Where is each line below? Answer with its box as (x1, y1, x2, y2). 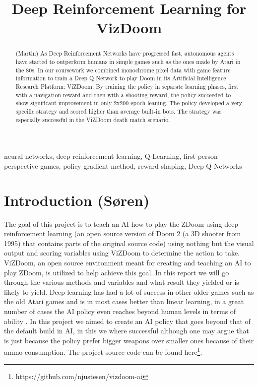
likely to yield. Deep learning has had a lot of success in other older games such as (4, 286, 254, 297)
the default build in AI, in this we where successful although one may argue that (4, 325, 249, 336)
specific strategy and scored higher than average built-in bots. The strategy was (15, 107, 222, 115)
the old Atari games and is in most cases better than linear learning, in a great (4, 296, 244, 307)
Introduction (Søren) (4, 190, 150, 210)
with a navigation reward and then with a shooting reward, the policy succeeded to (15, 90, 231, 99)
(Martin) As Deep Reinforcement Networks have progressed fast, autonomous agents (15, 49, 234, 58)
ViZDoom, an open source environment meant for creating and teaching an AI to (4, 257, 251, 267)
